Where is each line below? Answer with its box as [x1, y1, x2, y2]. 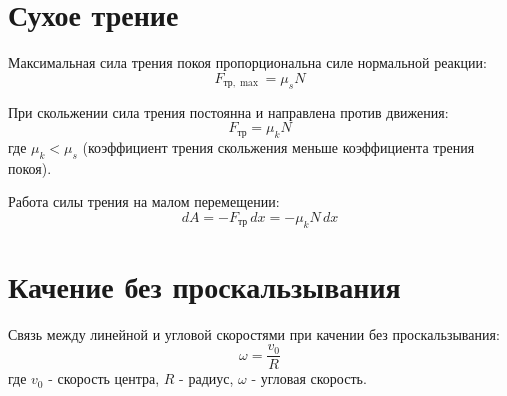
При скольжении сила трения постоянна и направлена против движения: [8, 101, 449, 122]
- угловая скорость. [251, 368, 367, 389]
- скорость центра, [48, 368, 160, 389]
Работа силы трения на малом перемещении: [8, 191, 280, 212]
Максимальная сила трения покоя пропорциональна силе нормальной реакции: [8, 52, 487, 73]
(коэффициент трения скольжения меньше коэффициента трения [82, 136, 475, 157]
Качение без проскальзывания [8, 265, 401, 306]
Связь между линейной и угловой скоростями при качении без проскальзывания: [8, 323, 500, 344]
